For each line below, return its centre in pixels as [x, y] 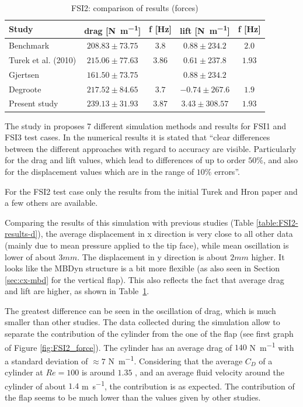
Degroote [25, 89]
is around [98, 372]
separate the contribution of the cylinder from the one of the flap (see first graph [149, 334]
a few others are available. [51, 203]
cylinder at [24, 372]
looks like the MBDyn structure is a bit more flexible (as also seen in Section [142, 268]
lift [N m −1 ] [205, 29]
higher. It [268, 256]
